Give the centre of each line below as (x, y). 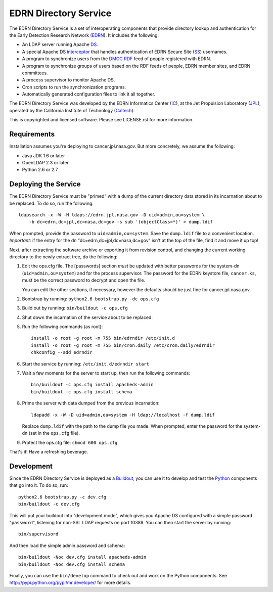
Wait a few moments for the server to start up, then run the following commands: (106, 373)
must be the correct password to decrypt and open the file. (84, 280)
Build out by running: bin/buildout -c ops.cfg (75, 308)
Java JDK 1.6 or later (43, 155)
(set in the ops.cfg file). (54, 433)
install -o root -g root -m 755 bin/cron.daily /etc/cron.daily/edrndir (123, 345)
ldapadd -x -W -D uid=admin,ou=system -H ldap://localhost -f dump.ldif (123, 415)
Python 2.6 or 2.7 (40, 170)
